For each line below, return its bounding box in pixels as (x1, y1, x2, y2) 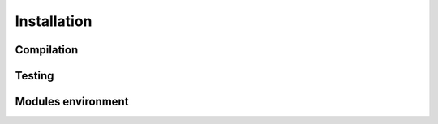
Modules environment (15, 95, 129, 109)
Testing (15, 69, 54, 83)
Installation (15, 12, 92, 30)
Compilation (15, 43, 79, 57)
